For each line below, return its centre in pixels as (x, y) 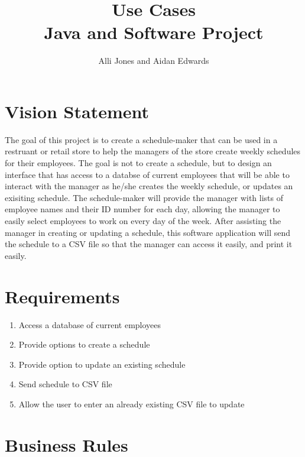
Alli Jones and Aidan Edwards (154, 61)
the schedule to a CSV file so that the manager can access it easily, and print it (149, 244)
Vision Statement (77, 111)
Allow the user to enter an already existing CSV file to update (132, 403)
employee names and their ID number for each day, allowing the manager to (142, 209)
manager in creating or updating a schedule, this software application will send (148, 232)
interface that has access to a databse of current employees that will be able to (147, 174)
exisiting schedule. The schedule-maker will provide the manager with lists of (144, 197)
